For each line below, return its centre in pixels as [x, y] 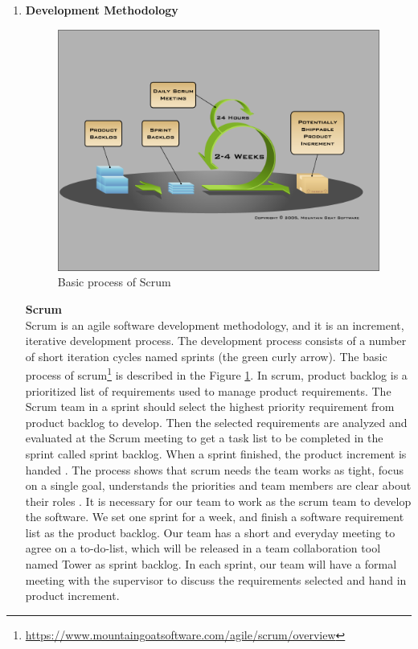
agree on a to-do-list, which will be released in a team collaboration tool [203, 548]
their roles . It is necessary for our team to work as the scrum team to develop [218, 501]
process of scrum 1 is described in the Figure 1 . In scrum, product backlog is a [216, 374]
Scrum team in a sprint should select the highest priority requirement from [210, 407]
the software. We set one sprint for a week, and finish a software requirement [215, 517]
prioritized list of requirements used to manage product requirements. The [208, 390]
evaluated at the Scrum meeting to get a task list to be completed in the [204, 438]
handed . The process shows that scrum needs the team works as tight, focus [214, 469]
